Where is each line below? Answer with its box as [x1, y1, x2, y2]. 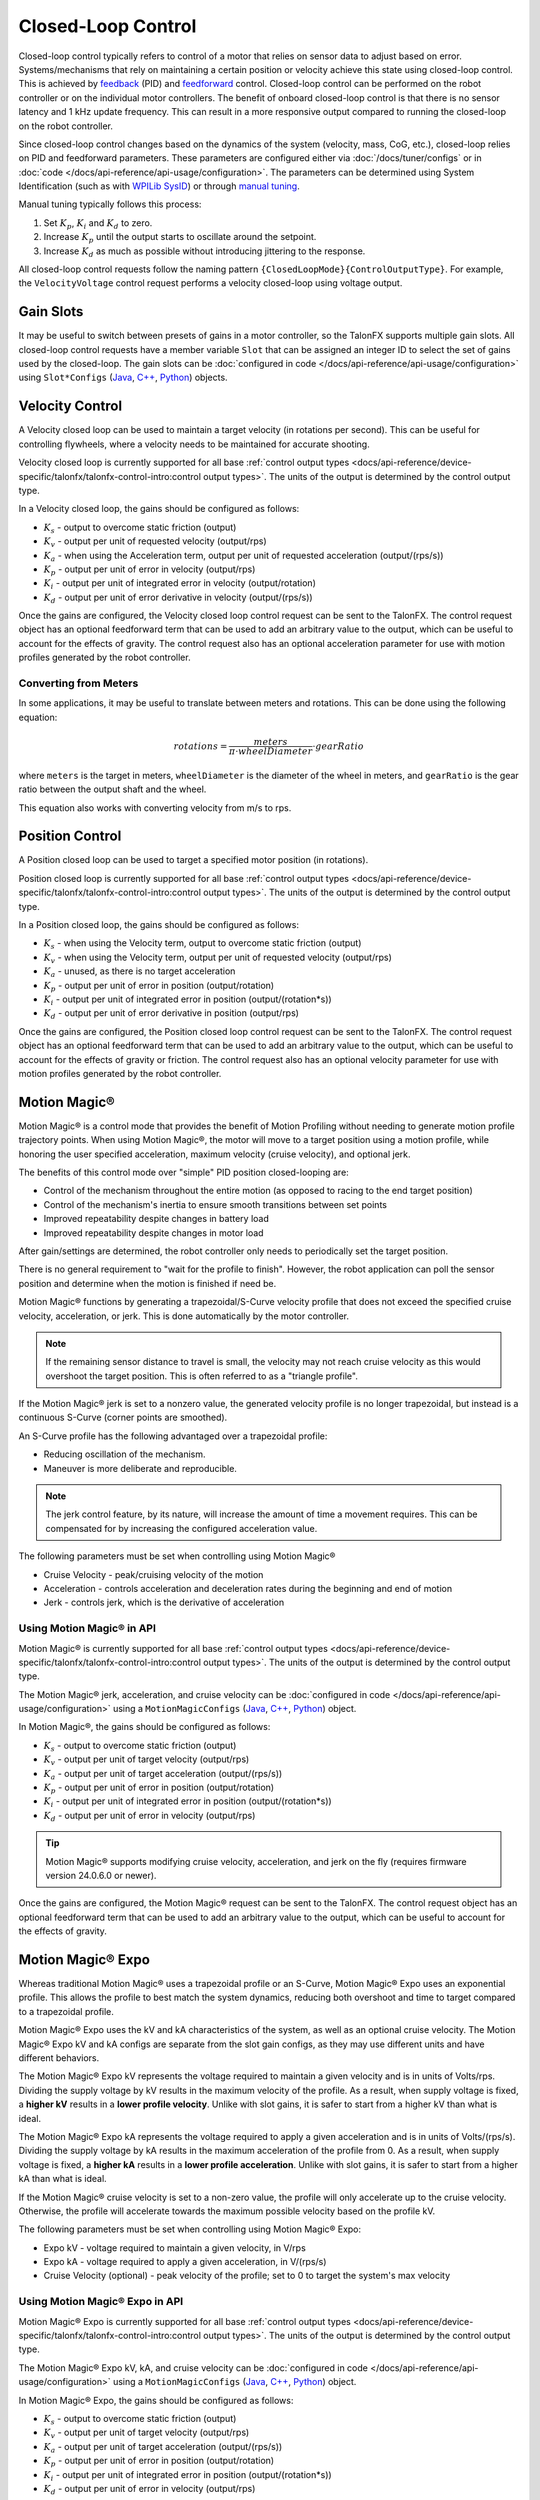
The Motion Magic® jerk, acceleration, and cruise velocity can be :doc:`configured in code [18, 1688, 391, 1700]
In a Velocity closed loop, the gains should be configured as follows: [18, 503, 300, 515]
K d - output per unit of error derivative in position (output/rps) [43, 1007, 300, 1022]
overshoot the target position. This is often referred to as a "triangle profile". [45, 1370, 359, 1382]
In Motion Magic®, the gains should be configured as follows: [18, 1721, 271, 1733]
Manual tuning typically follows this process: [18, 198, 202, 210]
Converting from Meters [18, 676, 139, 690]
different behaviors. [18, 2052, 100, 2064]
